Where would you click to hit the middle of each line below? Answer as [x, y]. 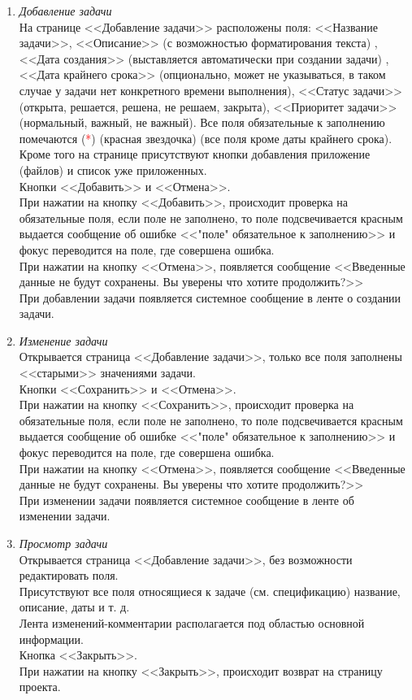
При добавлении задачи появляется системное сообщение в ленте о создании [210, 297]
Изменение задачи [63, 340]
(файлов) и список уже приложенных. [113, 170]
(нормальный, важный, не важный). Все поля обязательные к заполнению [202, 122]
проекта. [40, 687]
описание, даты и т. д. [74, 607]
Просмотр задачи [63, 543]
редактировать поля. [69, 575]
